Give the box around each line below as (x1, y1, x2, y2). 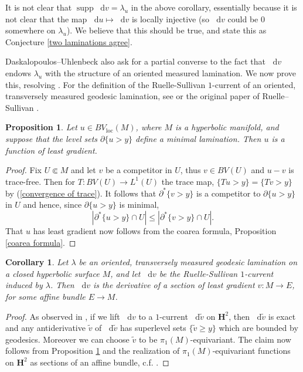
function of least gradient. (5, 144, 97, 156)
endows (5, 66, 32, 79)
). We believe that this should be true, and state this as (66, 24, 267, 36)
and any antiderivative (5, 322, 86, 334)
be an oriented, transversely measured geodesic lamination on (79, 256, 298, 268)
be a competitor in (105, 164, 172, 176)
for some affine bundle (5, 290, 86, 302)
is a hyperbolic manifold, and (175, 121, 279, 133)
